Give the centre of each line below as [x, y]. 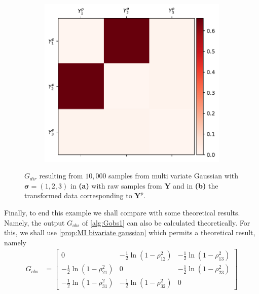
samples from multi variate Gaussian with [174, 176]
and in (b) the [196, 185]
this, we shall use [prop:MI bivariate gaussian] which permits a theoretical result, [130, 232]
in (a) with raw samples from [116, 185]
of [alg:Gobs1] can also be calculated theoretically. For [166, 222]
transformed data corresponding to [78, 195]
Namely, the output [34, 222]
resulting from [61, 176]
